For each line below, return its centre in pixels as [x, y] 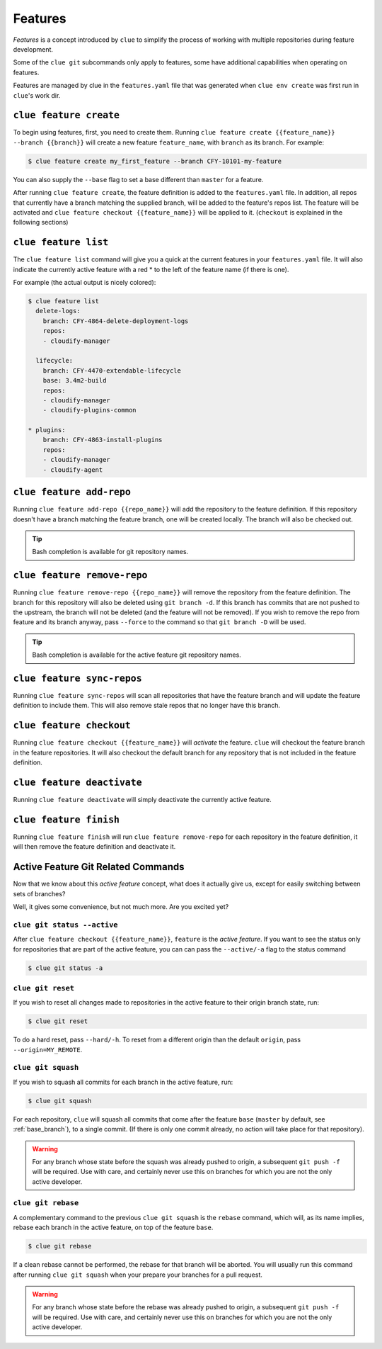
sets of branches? [39, 893]
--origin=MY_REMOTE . [48, 1049]
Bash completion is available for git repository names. [110, 552]
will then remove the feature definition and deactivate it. [94, 847]
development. [33, 49]
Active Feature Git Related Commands [99, 867]
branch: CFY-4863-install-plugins [103, 440]
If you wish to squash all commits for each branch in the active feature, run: [123, 1082]
